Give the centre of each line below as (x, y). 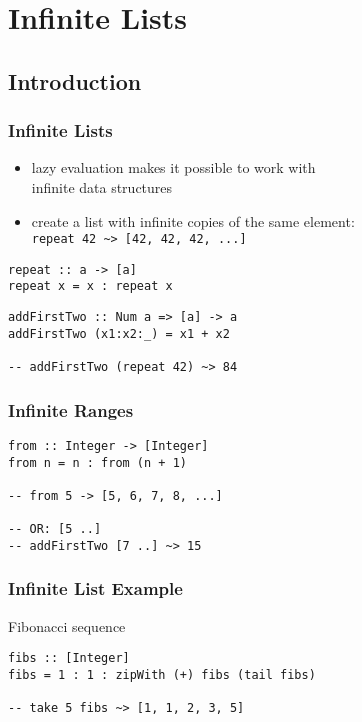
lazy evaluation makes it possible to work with (173, 167)
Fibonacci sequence (67, 625)
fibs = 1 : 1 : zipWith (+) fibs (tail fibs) (162, 675)
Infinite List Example (95, 588)
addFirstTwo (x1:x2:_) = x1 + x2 (119, 333)
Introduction (75, 80)
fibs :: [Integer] (69, 658)
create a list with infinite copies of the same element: (193, 220)
